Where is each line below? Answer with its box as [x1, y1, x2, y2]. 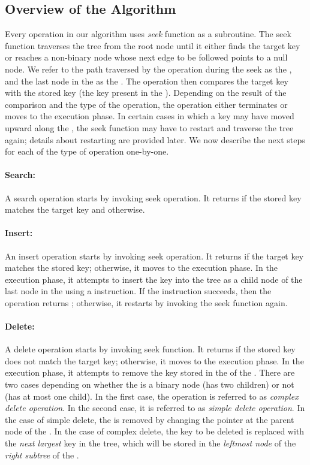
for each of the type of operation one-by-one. [5, 145, 169, 158]
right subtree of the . [5, 448, 79, 461]
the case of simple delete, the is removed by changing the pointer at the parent [5, 413, 294, 425]
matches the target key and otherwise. [5, 203, 145, 216]
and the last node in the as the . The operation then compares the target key [5, 74, 288, 87]
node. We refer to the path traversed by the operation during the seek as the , [5, 62, 292, 75]
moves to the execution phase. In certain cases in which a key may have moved [5, 110, 294, 122]
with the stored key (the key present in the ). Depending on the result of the [5, 86, 287, 99]
